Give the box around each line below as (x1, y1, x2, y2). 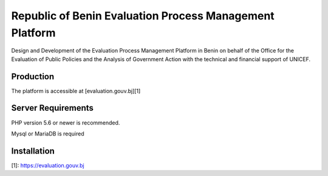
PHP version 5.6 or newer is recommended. (11, 119, 120, 126)
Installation (11, 146, 55, 156)
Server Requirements (11, 103, 94, 113)
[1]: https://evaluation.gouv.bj (11, 161, 84, 169)
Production (11, 71, 55, 82)
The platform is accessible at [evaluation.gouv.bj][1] (11, 87, 141, 94)
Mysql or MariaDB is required (11, 130, 84, 137)
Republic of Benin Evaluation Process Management (11, 9, 275, 22)
